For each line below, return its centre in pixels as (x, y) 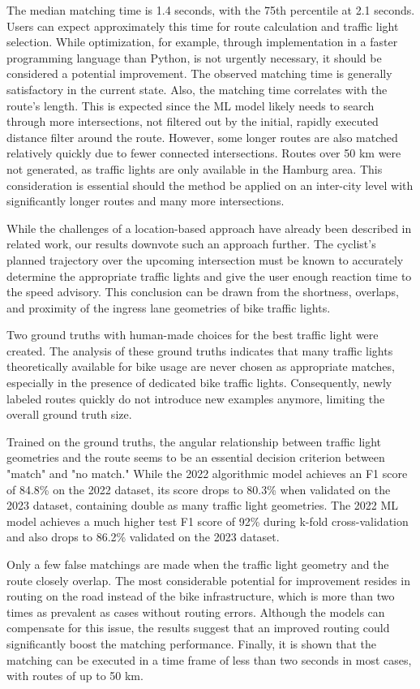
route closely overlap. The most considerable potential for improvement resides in (208, 580)
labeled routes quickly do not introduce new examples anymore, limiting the (196, 398)
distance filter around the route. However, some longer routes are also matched (202, 137)
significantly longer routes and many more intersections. (146, 201)
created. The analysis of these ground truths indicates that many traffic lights (200, 350)
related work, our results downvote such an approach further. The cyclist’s (191, 244)
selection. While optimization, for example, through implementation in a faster (202, 42)
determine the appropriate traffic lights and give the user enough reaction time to (209, 276)
